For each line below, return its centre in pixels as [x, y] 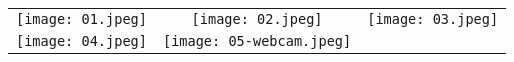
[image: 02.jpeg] [257, 19]
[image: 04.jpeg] [81, 41]
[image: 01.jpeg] [81, 19]
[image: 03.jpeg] [433, 19]
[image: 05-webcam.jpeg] [257, 41]
